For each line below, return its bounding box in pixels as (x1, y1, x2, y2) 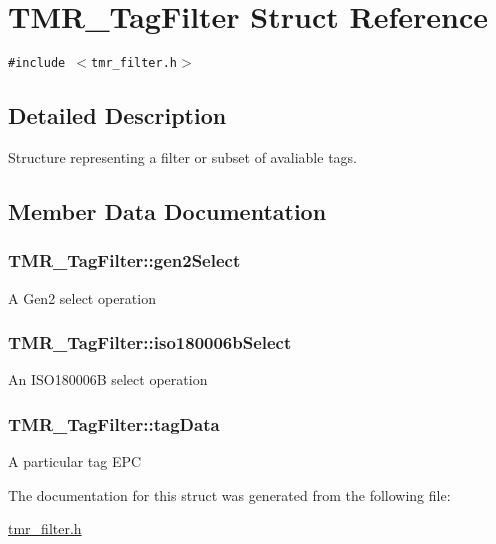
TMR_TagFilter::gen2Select (8, 248, 241, 273)
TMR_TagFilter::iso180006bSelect (8, 330, 292, 355)
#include (8, 56, 66, 71)
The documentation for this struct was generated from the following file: (8, 484, 451, 505)
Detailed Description (8, 100, 227, 131)
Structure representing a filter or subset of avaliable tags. (8, 146, 357, 167)
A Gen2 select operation (8, 287, 156, 308)
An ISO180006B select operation (8, 369, 208, 390)
